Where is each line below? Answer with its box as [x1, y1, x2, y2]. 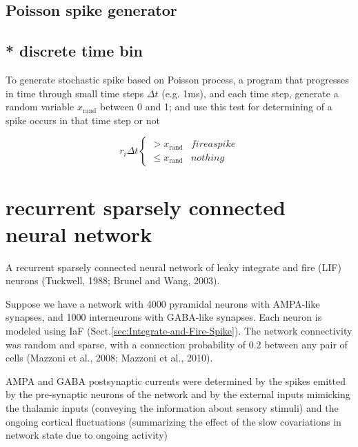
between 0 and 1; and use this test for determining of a [100, 99, 332, 114]
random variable [6, 99, 74, 114]
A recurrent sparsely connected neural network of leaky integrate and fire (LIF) [6, 259, 341, 274]
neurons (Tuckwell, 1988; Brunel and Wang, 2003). [6, 273, 220, 288]
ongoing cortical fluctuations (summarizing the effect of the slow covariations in [6, 414, 341, 428]
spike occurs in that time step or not [6, 112, 160, 127]
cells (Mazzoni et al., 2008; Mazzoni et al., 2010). [6, 350, 213, 365]
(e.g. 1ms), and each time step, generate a [161, 86, 339, 100]
